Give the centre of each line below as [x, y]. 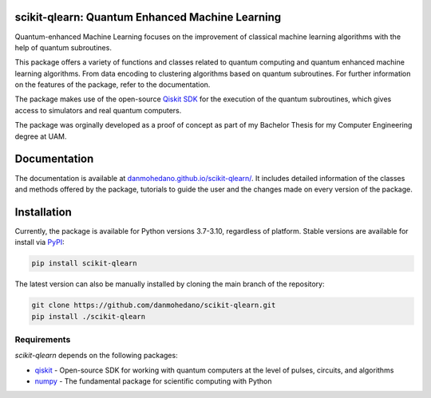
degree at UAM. [41, 136]
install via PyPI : [40, 242]
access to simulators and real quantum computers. [98, 110]
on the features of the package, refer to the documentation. [113, 85]
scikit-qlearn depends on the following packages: [97, 356]
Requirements [43, 339]
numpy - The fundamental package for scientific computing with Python [153, 381]
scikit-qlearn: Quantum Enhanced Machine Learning [148, 17]
